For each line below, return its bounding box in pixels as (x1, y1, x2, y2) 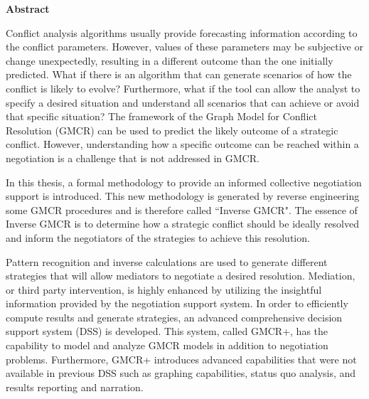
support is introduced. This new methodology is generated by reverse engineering (6, 188, 360, 203)
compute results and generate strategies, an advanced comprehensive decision (6, 309, 343, 324)
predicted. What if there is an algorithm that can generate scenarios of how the (6, 67, 352, 82)
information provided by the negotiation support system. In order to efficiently (6, 296, 348, 311)
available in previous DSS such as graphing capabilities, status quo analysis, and (6, 366, 356, 381)
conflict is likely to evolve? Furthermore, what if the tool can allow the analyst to (6, 80, 360, 95)
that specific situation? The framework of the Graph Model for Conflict (6, 109, 317, 124)
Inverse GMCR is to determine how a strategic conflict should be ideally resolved (6, 216, 360, 231)
